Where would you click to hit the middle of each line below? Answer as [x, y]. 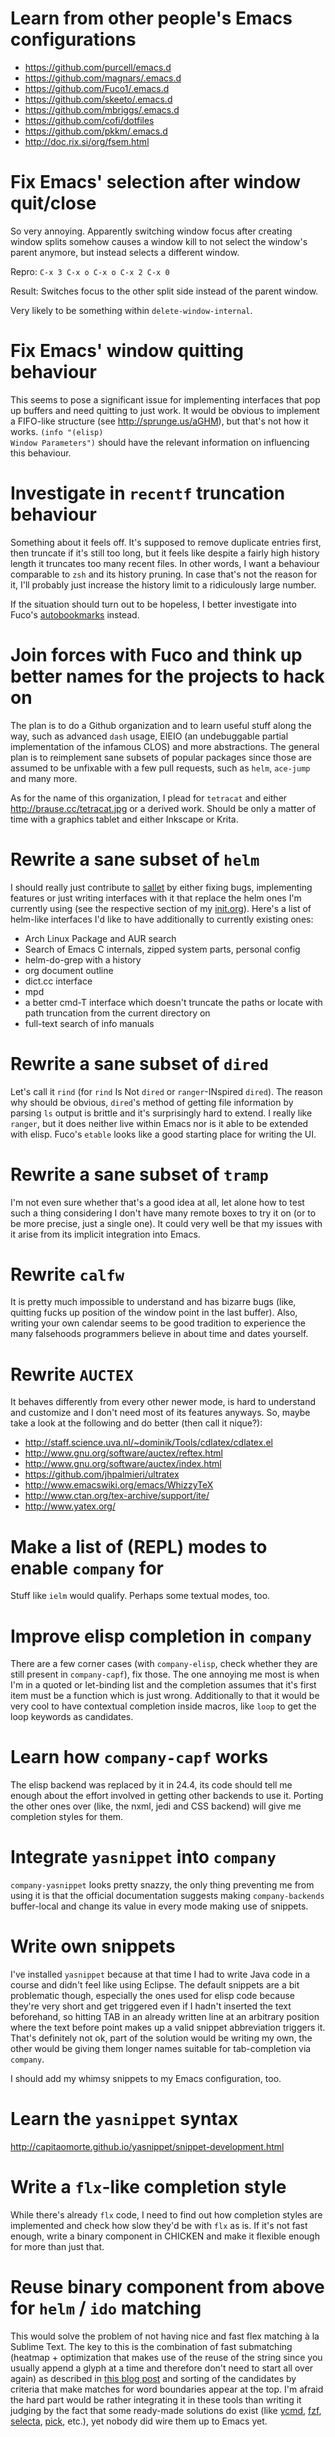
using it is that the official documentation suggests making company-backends [167, 1896]
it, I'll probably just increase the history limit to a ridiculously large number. [163, 584]
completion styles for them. [67, 1817]
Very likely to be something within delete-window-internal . [131, 310]
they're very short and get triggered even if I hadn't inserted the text [151, 2006]
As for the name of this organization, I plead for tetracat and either [149, 798]
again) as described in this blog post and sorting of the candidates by [153, 2378]
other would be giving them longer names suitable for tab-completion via [161, 2049]
